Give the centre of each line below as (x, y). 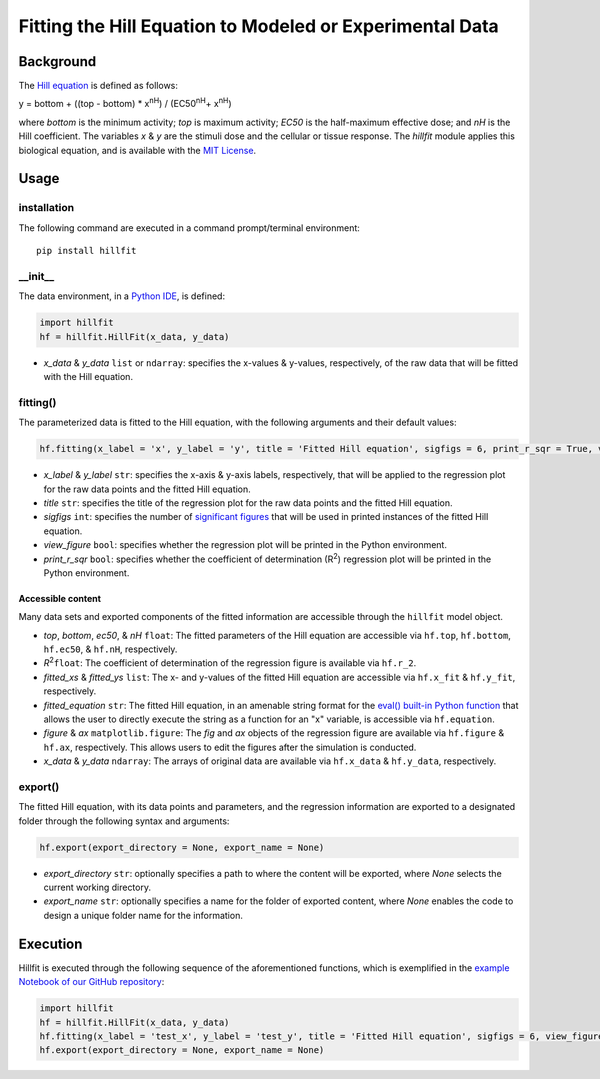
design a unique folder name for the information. (143, 915)
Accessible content (60, 598)
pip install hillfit (86, 251)
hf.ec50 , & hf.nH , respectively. (110, 649)
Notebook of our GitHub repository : (91, 982)
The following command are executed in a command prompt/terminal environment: (189, 227)
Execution (50, 943)
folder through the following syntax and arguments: (124, 821)
